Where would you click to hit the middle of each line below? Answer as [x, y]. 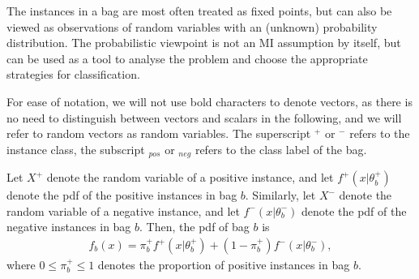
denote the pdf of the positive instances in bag [122, 195]
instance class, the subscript [76, 149]
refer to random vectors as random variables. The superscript [159, 133]
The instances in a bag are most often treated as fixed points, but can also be [199, 11]
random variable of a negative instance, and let [123, 210]
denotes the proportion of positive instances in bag [224, 265]
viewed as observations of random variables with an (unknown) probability [192, 26]
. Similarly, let [280, 195]
